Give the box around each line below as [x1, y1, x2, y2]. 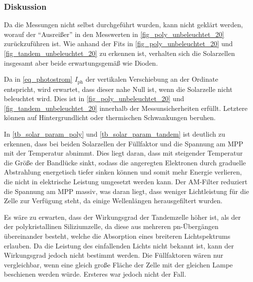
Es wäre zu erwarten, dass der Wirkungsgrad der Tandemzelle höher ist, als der [4, 211, 241, 222]
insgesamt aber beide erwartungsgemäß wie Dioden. [4, 57, 158, 68]
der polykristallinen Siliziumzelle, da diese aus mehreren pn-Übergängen [4, 221, 219, 231]
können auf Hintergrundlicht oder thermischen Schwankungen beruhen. [4, 112, 216, 123]
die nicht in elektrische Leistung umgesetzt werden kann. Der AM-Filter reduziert [4, 176, 248, 186]
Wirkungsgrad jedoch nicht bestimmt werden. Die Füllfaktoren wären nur [4, 250, 223, 260]
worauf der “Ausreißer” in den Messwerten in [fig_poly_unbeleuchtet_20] [4, 29, 224, 39]
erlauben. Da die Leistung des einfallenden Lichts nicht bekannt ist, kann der [4, 240, 234, 250]
